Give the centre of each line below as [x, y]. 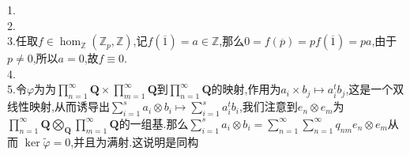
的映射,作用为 [246, 89]
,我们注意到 [268, 106]
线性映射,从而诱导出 [58, 106]
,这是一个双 [375, 89]
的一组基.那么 [154, 123]
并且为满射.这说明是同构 [136, 141]
